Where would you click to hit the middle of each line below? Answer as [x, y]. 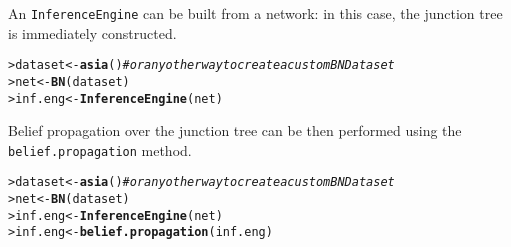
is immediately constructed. [92, 32]
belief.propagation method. [100, 149]
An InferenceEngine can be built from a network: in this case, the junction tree [255, 13]
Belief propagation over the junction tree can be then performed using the [235, 130]
